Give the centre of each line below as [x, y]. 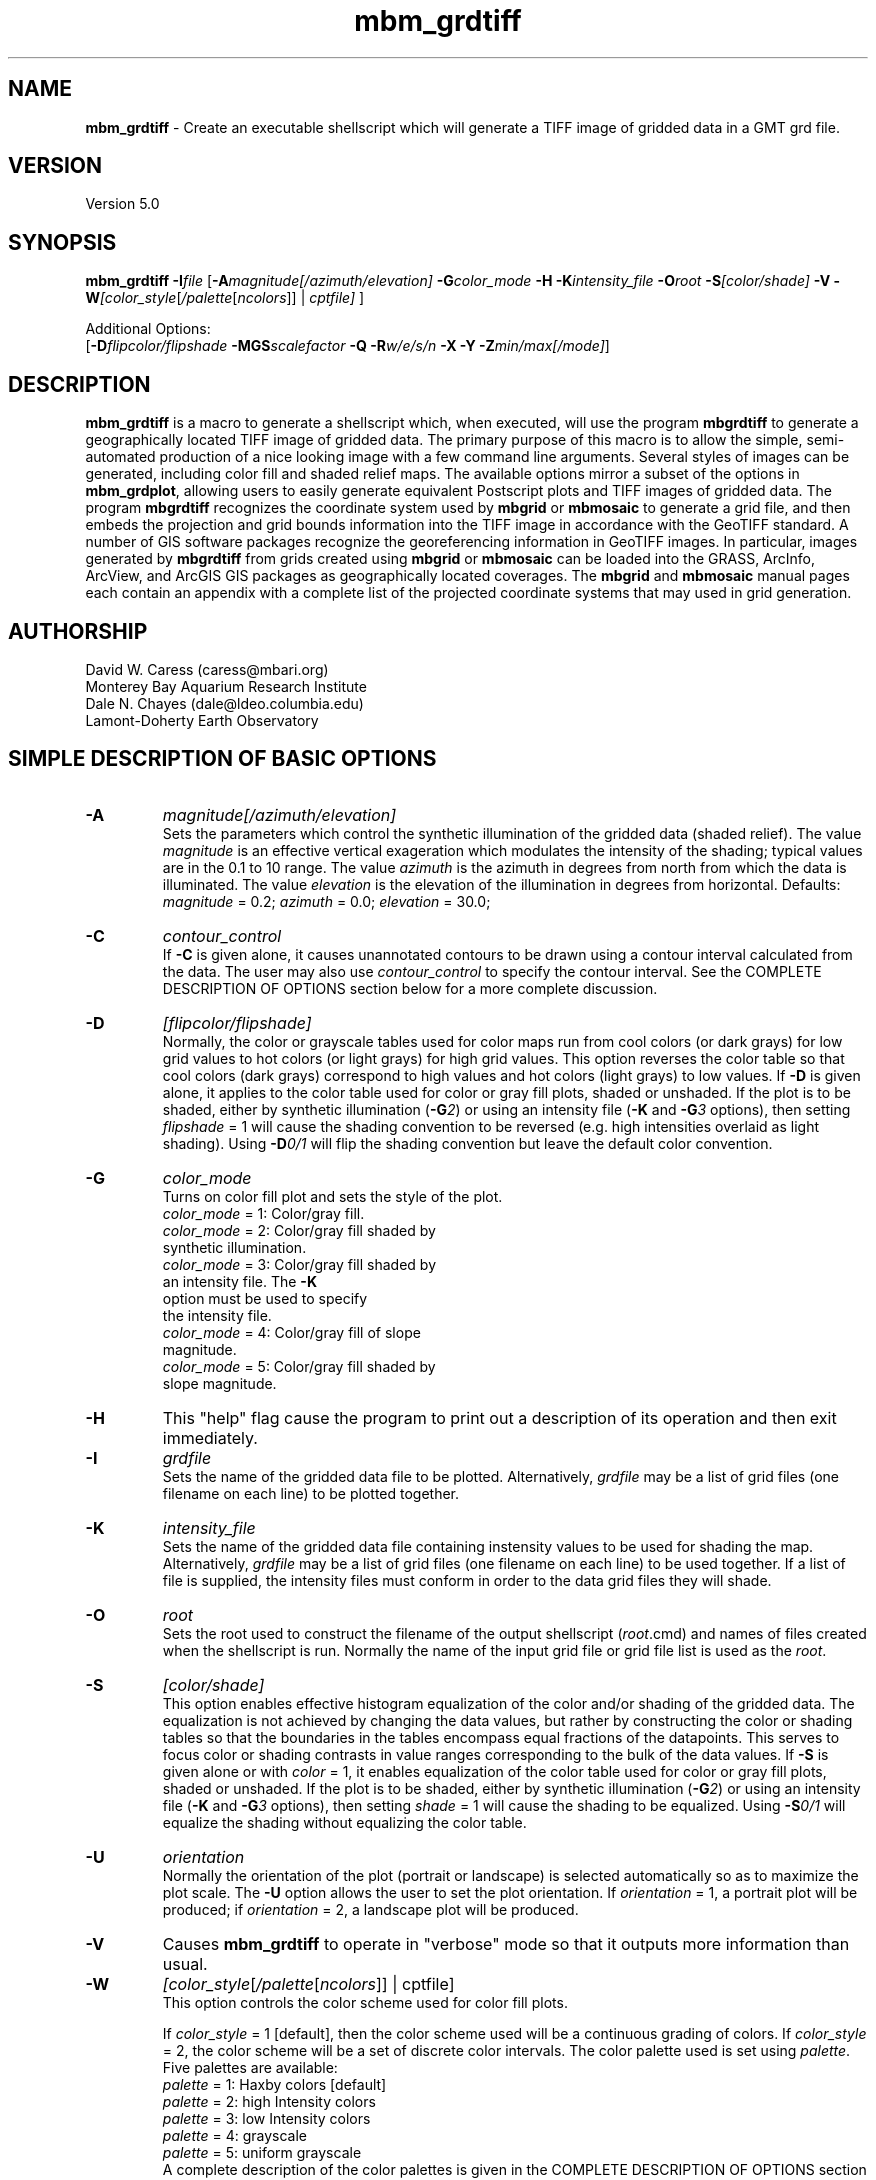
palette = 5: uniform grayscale [262, 2152]
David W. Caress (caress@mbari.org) [207, 669]
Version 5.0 [122, 204]
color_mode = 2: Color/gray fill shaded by [299, 1230]
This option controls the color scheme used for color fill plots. [365, 2002]
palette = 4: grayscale [235, 2135]
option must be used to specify [265, 1298]
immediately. [210, 1437]
